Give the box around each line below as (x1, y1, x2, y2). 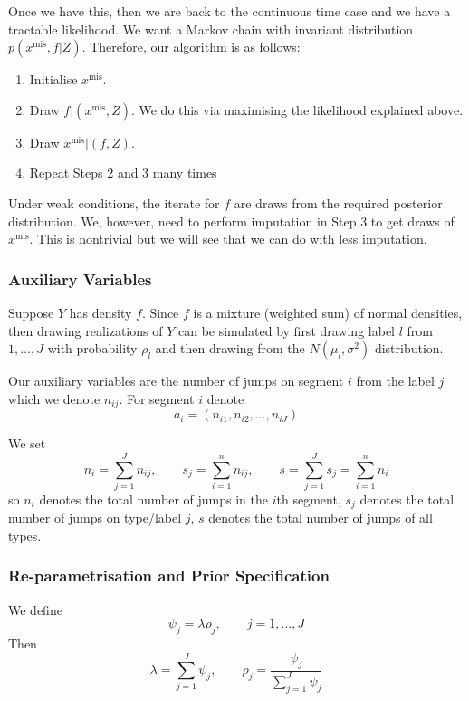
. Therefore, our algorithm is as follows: (81, 37, 301, 56)
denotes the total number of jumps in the (39, 489, 269, 508)
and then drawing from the (155, 339, 305, 358)
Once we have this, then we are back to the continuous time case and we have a (8, 2, 451, 20)
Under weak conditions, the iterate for (8, 193, 220, 212)
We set (8, 434, 46, 453)
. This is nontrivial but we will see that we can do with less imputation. (29, 229, 427, 248)
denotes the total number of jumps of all (208, 508, 433, 527)
